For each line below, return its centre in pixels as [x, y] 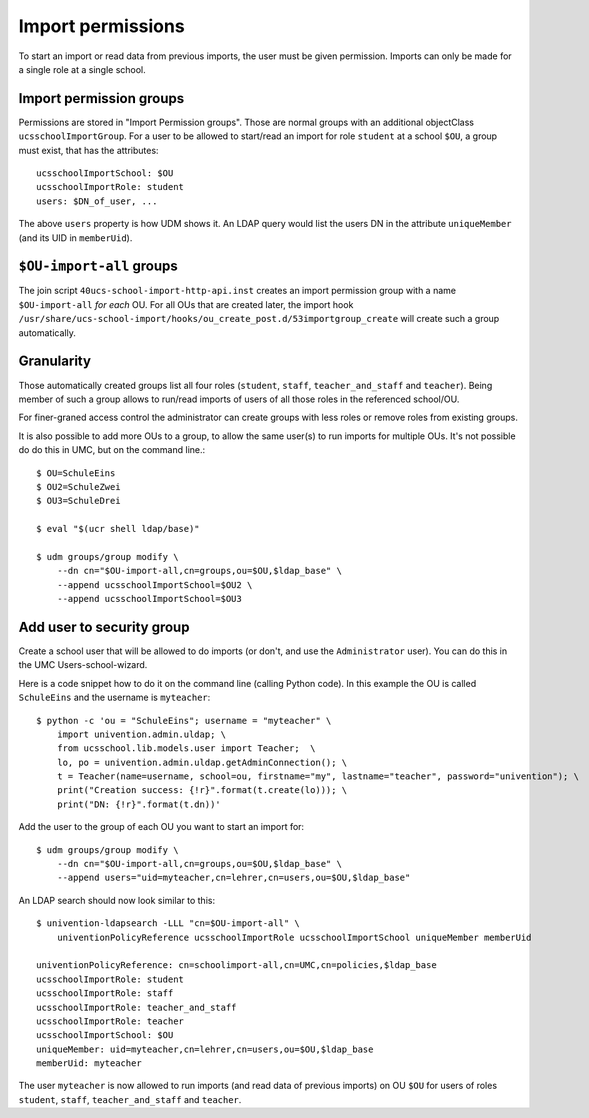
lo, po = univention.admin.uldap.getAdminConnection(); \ [202, 762]
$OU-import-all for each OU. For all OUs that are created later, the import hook [186, 304]
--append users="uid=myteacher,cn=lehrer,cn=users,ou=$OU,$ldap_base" [233, 878]
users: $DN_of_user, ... [97, 201]
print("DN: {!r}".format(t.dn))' [139, 804]
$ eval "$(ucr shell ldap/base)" [118, 529]
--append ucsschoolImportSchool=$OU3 [149, 599]
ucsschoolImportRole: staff [105, 993]
